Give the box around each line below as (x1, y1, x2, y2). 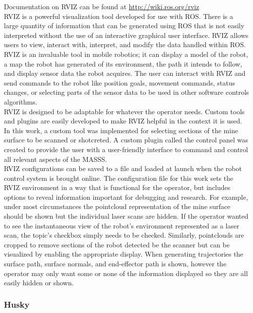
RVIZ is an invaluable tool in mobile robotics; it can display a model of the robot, (4, 49, 248, 59)
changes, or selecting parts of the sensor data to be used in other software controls (4, 87, 249, 97)
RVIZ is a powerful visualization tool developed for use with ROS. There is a (4, 11, 233, 21)
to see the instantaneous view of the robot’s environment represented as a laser (4, 220, 239, 230)
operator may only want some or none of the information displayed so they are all (4, 268, 248, 278)
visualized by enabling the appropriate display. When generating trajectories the (4, 249, 243, 259)
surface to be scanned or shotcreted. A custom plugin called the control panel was (4, 135, 248, 145)
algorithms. (4, 96, 37, 106)
